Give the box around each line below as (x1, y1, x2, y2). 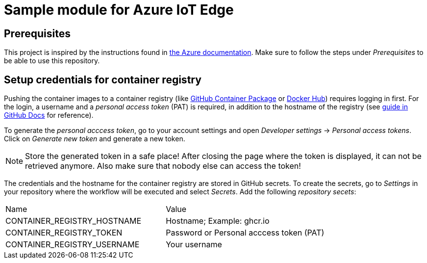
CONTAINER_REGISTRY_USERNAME (5, 239, 140, 250)
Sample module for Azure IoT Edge (4, 1, 234, 18)
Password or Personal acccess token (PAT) (166, 228, 325, 238)
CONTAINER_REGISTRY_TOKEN (5, 228, 123, 238)
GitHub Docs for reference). (4, 111, 94, 120)
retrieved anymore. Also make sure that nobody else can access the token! (25, 161, 301, 171)
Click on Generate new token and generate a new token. (4, 134, 185, 143)
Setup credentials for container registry (4, 73, 201, 86)
